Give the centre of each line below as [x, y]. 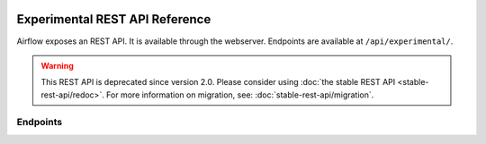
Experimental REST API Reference [114, 19]
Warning [57, 65]
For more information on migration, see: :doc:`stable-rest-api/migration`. [240, 95]
